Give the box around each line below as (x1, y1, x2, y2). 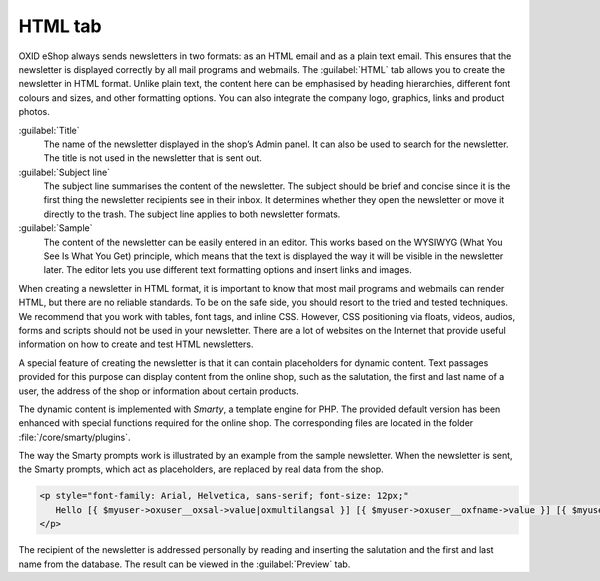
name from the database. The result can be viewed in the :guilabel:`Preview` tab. (18, 558, 351, 570)
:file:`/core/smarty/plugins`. (18, 431, 131, 443)
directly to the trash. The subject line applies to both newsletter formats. (43, 208, 341, 220)
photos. (18, 106, 50, 118)
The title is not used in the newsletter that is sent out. (43, 152, 262, 164)
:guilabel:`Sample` (18, 222, 93, 234)
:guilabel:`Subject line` (18, 166, 110, 178)
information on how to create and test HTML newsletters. (18, 338, 254, 350)
